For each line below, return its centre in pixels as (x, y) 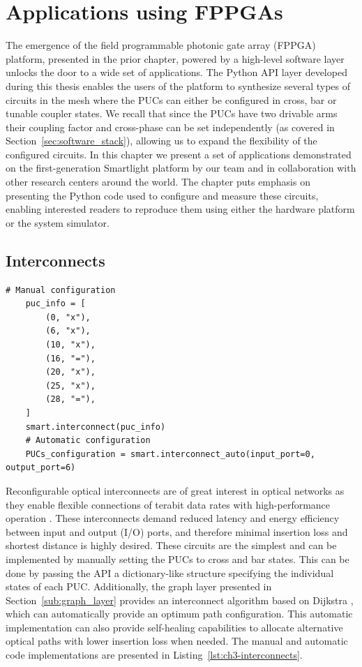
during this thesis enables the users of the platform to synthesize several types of (178, 85)
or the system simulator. (58, 222)
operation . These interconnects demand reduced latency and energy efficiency (173, 518)
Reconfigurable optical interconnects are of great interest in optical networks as (175, 490)
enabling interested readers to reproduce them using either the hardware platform (180, 209)
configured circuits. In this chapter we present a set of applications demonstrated (179, 154)
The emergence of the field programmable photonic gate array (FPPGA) (161, 45)
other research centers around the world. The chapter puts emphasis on (158, 182)
